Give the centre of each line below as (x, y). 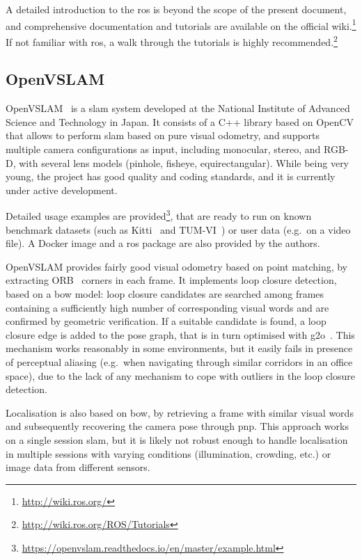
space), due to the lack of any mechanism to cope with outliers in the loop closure (181, 375)
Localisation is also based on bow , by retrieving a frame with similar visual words (180, 412)
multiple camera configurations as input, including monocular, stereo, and (163, 149)
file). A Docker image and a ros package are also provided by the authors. (163, 243)
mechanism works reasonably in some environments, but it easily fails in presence (179, 348)
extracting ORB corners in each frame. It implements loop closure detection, (171, 280)
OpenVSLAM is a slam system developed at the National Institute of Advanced (178, 108)
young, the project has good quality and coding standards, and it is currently (171, 176)
